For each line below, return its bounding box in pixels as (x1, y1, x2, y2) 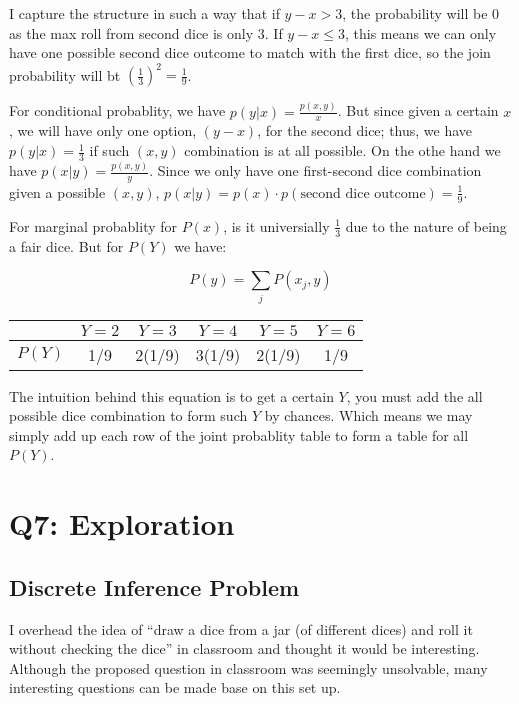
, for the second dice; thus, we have (257, 120, 473, 141)
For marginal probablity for (9, 215, 178, 236)
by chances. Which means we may (264, 405, 473, 426)
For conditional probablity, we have (9, 100, 226, 121)
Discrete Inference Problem (9, 571, 300, 602)
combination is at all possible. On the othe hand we (184, 140, 501, 161)
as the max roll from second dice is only (9, 22, 254, 43)
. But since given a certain (337, 100, 499, 121)
